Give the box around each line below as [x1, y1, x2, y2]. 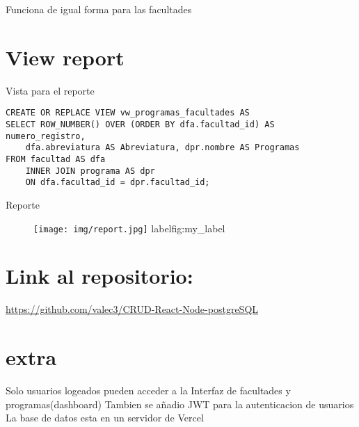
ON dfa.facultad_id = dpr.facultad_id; [25, 177, 210, 188]
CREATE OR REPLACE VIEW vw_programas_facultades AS [6, 108, 250, 118]
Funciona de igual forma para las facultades [6, 2, 192, 16]
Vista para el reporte [6, 83, 95, 97]
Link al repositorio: [6, 261, 193, 290]
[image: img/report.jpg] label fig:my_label [33, 220, 225, 235]
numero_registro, [6, 131, 86, 141]
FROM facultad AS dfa [6, 154, 106, 164]
